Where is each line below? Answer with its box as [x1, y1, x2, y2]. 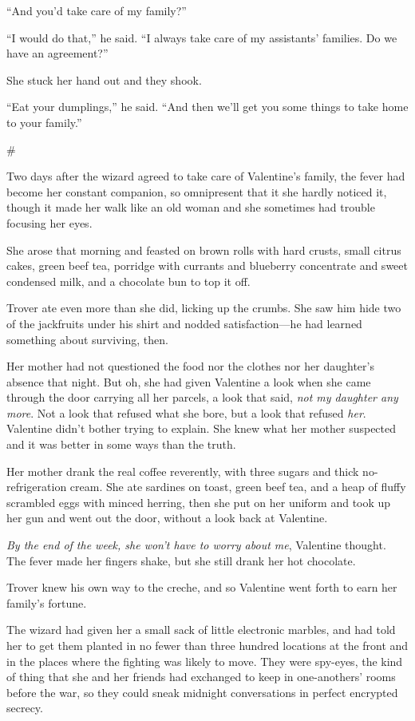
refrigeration [6, 478, 67, 495]
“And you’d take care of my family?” [6, 2, 187, 18]
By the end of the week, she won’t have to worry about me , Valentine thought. [6, 537, 386, 553]
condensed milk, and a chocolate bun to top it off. [6, 272, 251, 289]
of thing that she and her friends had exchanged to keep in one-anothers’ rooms [6, 668, 396, 685]
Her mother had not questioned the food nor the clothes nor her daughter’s [6, 358, 374, 374]
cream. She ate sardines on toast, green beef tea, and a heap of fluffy [69, 478, 406, 495]
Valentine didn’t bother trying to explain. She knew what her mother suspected [6, 420, 397, 437]
